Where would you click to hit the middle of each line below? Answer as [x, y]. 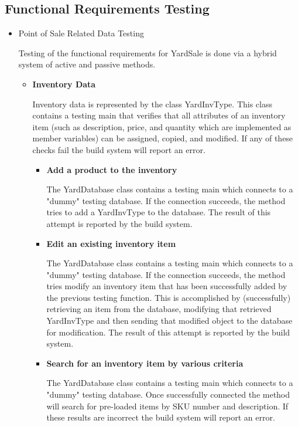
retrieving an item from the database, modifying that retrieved [159, 309]
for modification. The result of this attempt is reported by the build [168, 332]
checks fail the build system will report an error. [119, 149]
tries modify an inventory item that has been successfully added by [167, 286]
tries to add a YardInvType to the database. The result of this [159, 212]
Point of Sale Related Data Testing [81, 33]
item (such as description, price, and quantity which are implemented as [162, 126]
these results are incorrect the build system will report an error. [161, 417]
